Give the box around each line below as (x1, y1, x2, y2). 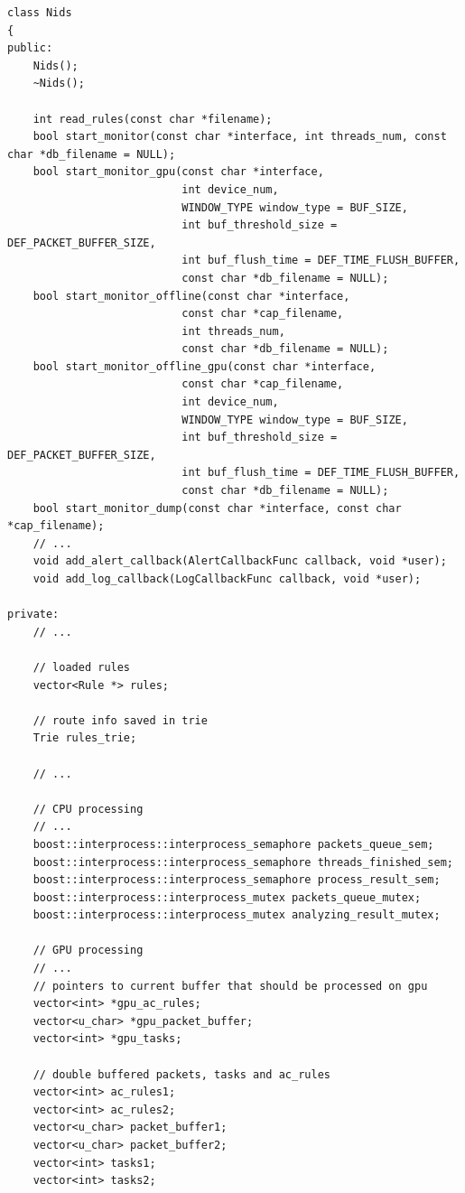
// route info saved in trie (33, 713, 208, 727)
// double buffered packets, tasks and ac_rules (33, 1067, 330, 1081)
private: (7, 608, 60, 621)
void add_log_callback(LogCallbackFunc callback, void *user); (33, 573, 422, 585)
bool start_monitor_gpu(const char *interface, (33, 165, 324, 179)
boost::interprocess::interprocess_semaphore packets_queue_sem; (33, 837, 434, 851)
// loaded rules (33, 660, 131, 674)
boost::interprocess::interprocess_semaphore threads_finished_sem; (33, 855, 453, 869)
